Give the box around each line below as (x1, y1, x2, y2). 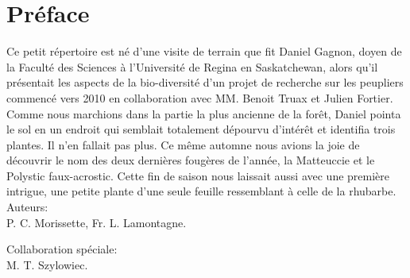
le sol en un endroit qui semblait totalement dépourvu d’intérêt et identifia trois (6, 121, 396, 137)
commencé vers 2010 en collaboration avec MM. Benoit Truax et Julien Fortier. (6, 89, 393, 106)
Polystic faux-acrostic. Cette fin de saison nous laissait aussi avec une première (6, 167, 390, 183)
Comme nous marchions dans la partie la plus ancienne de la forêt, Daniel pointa (6, 105, 401, 122)
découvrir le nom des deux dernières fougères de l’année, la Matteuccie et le (6, 152, 375, 168)
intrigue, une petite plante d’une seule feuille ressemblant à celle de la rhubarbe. (6, 183, 396, 199)
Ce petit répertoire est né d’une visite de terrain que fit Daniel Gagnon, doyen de (6, 43, 402, 60)
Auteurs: (6, 199, 48, 215)
